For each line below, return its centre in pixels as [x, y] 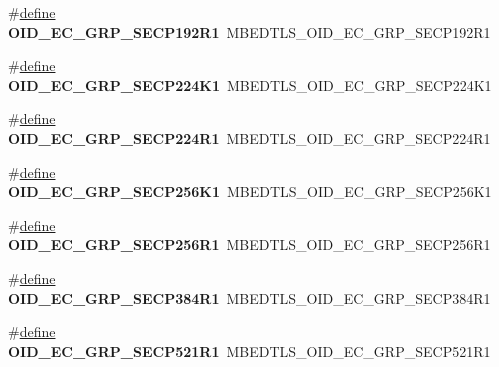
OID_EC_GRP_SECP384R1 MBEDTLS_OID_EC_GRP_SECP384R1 [249, 297]
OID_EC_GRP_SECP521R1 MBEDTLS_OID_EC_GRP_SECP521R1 [249, 350]
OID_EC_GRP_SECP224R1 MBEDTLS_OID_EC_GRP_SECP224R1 [249, 137]
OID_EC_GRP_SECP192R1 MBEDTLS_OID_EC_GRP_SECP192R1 [249, 31]
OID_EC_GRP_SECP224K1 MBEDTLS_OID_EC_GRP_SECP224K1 [250, 84]
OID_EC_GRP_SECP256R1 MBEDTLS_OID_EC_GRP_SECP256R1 [249, 244]
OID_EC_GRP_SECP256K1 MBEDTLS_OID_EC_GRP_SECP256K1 [250, 191]
